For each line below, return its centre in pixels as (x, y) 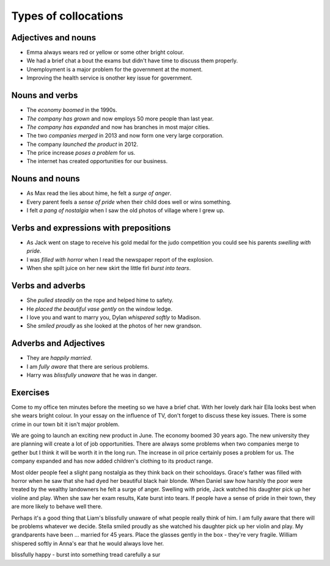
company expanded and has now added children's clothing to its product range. (112, 461)
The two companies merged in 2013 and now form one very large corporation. (125, 136)
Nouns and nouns (46, 179)
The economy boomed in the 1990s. (72, 110)
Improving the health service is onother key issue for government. (109, 78)
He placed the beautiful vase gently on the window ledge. (99, 309)
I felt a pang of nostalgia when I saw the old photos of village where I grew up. (126, 210)
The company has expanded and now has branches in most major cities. (118, 127)
